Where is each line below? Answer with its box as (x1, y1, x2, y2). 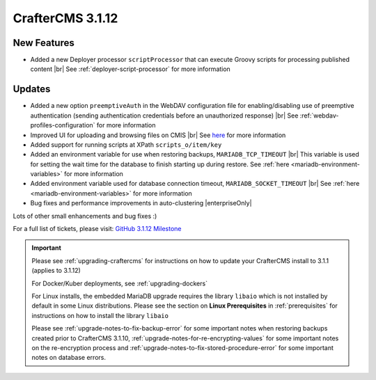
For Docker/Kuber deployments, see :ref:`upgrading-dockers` (31, 279, 208, 287)
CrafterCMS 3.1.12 (13, 10, 118, 26)
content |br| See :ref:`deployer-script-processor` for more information (30, 65, 231, 73)
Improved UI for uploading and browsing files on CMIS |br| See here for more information (30, 131, 286, 139)
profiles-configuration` (30, 121, 95, 129)
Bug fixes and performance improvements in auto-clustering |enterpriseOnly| (30, 199, 252, 207)
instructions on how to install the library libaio (31, 311, 169, 319)
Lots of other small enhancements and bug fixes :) (13, 212, 157, 220)
